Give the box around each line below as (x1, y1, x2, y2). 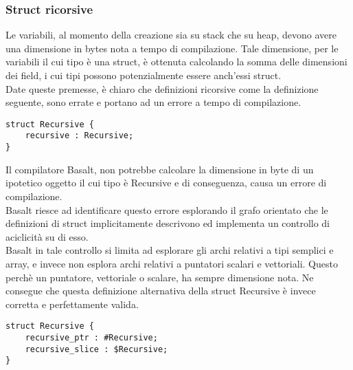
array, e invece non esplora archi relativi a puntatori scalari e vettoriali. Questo (5, 256, 338, 270)
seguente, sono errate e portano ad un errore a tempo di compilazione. (5, 95, 301, 109)
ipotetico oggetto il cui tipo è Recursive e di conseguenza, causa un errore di (5, 175, 327, 190)
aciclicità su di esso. (5, 229, 89, 243)
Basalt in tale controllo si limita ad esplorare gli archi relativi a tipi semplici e (5, 243, 334, 257)
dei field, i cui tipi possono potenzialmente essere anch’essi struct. (5, 68, 282, 82)
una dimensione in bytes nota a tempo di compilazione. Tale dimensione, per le (5, 41, 339, 55)
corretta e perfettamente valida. (5, 296, 139, 311)
